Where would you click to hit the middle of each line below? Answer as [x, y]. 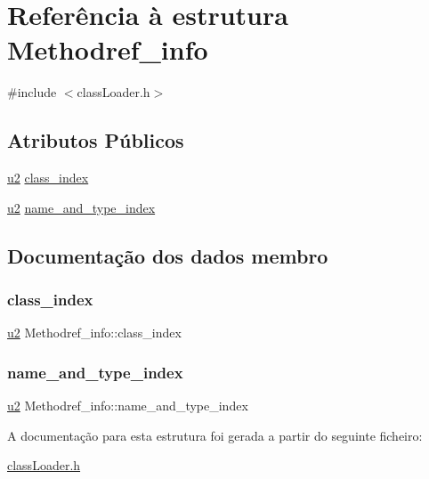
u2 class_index [48, 178]
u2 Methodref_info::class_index [94, 333]
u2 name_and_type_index [81, 207]
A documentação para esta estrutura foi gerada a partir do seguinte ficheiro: [215, 435]
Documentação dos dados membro [168, 255]
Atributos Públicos [96, 140]
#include [32, 92]
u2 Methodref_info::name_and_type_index [128, 406]
